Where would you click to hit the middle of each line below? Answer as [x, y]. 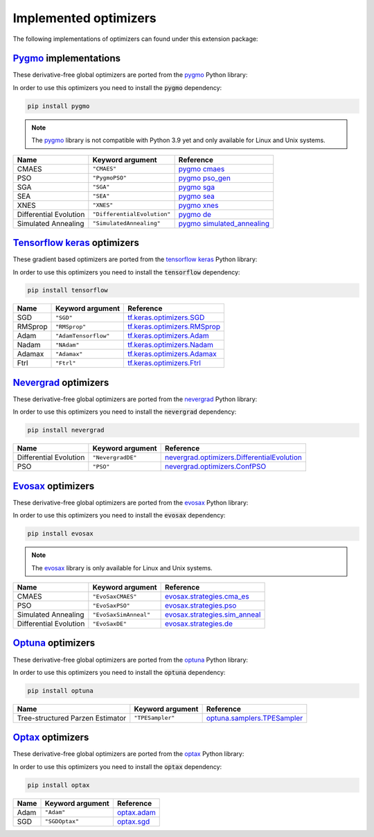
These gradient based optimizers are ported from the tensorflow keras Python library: [135, 259]
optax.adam [136, 812]
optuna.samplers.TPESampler [255, 718]
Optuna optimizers [54, 643]
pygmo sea [196, 196]
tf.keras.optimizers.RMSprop [174, 327]
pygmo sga [196, 187]
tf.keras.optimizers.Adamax [172, 354]
